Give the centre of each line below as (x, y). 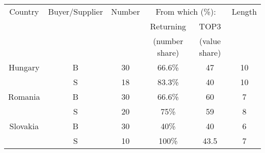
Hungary (24, 67)
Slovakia (24, 126)
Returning (168, 26)
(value (210, 41)
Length (244, 11)
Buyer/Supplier (75, 11)
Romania (24, 97)
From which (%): (186, 11)
